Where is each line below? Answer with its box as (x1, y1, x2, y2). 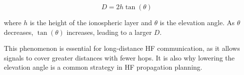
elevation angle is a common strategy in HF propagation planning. (4, 62, 203, 72)
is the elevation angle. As (160, 17, 235, 27)
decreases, (4, 27, 34, 37)
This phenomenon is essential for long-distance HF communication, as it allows (4, 43, 240, 53)
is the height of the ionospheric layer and (30, 17, 152, 27)
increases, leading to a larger (66, 27, 152, 37)
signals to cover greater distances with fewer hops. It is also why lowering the (4, 52, 235, 62)
